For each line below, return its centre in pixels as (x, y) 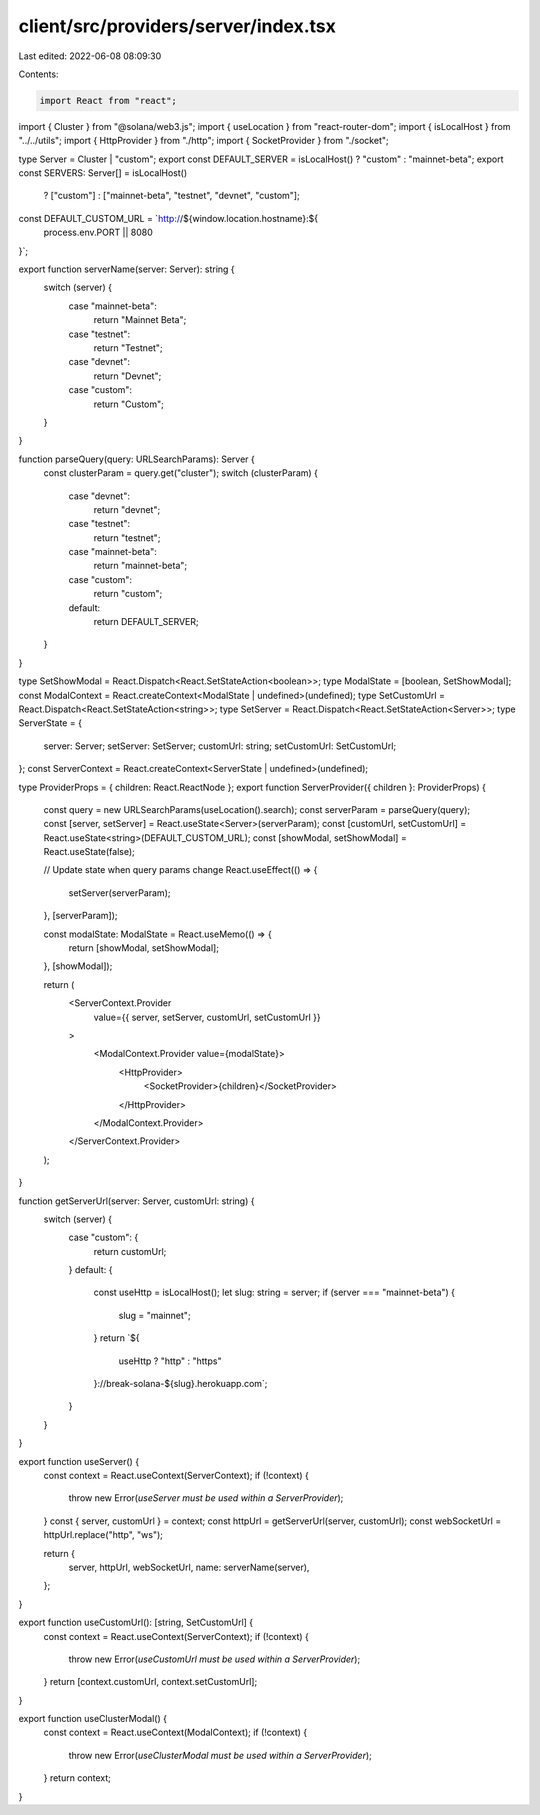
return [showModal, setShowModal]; (144, 948)
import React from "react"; (108, 100)
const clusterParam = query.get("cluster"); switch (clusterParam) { (181, 473)
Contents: (38, 74)
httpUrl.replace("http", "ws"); (103, 1535)
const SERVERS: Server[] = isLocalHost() (103, 173)
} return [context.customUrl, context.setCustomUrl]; (150, 1682)
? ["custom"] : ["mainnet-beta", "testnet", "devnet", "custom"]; (171, 196)
